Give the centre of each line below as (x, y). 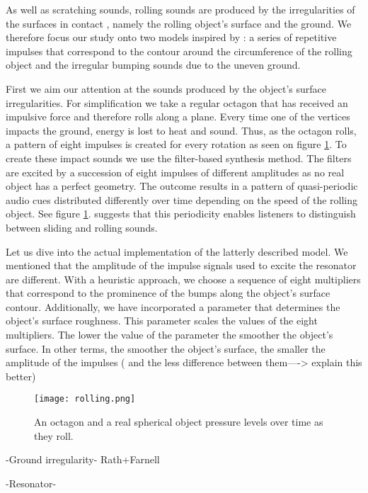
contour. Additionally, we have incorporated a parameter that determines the (173, 306)
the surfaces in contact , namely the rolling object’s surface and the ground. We (179, 23)
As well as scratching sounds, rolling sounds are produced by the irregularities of (180, 9)
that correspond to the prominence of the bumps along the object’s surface (168, 293)
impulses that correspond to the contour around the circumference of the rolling (179, 51)
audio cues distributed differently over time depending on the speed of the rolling (182, 199)
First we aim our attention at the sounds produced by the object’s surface (166, 88)
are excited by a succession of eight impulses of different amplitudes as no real (175, 172)
